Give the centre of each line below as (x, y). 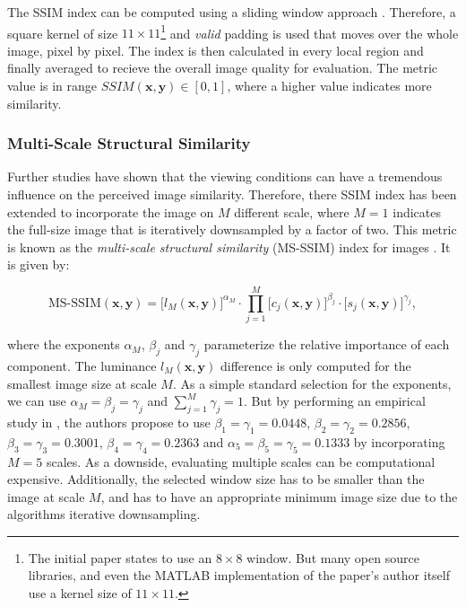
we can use (37, 401)
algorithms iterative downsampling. (104, 514)
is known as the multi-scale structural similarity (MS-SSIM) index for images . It (229, 246)
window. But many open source (333, 557)
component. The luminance (82, 365)
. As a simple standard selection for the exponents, (312, 383)
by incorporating (399, 441)
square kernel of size (63, 33)
